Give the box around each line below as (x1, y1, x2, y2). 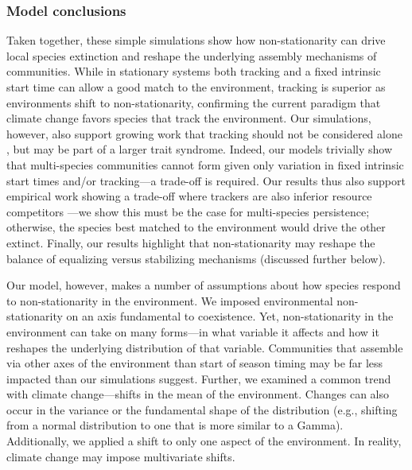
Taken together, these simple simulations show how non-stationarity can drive (6, 32, 386, 49)
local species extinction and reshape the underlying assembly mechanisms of (6, 47, 377, 64)
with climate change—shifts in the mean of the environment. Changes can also (6, 386, 389, 402)
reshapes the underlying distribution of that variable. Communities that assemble (6, 339, 403, 355)
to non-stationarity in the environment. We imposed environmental (6, 292, 333, 309)
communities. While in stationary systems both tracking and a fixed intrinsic (6, 63, 381, 80)
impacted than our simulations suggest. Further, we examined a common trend (6, 370, 391, 386)
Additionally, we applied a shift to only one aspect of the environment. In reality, (6, 433, 402, 449)
